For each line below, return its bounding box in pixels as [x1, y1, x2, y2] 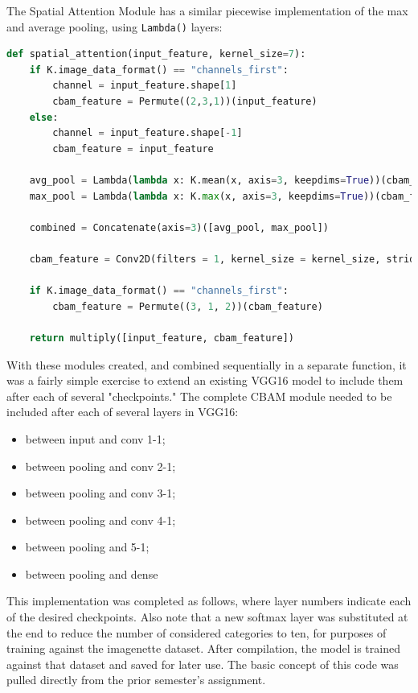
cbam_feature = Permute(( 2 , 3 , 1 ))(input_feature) [52, 96, 318, 108]
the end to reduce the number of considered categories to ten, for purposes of [6, 624, 387, 641]
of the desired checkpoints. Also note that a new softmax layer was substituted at [6, 608, 408, 625]
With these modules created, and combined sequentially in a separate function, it [6, 356, 407, 373]
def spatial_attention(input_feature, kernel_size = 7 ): [6, 48, 306, 60]
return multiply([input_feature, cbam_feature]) [29, 332, 294, 344]
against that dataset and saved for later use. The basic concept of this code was [6, 655, 399, 672]
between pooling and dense [25, 565, 158, 582]
